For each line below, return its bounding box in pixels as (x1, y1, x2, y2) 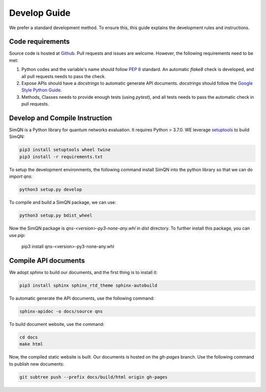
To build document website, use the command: (9, 321, 104, 327)
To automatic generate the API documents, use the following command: (9, 295, 155, 301)
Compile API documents (9, 256, 85, 265)
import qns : (9, 173, 33, 180)
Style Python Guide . (21, 87, 62, 93)
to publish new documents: (9, 361, 64, 367)
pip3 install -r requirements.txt (19, 154, 103, 159)
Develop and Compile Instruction (9, 114, 112, 122)
